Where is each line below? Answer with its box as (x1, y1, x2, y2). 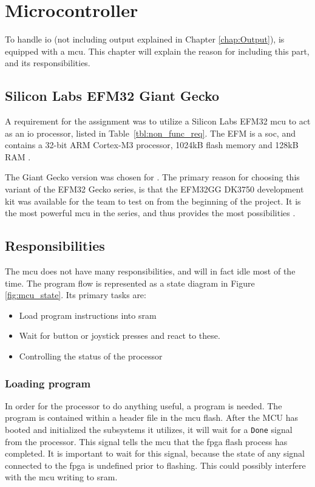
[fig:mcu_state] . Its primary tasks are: (5, 288, 146, 301)
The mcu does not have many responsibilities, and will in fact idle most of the (5, 265, 296, 278)
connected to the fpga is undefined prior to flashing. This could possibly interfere (5, 458, 306, 471)
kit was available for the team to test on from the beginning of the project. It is (5, 194, 301, 207)
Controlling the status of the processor (19, 350, 163, 363)
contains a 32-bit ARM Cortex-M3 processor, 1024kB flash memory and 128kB (5, 138, 299, 151)
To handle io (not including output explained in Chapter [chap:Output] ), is (5, 33, 285, 46)
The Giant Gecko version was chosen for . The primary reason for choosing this (5, 171, 300, 183)
